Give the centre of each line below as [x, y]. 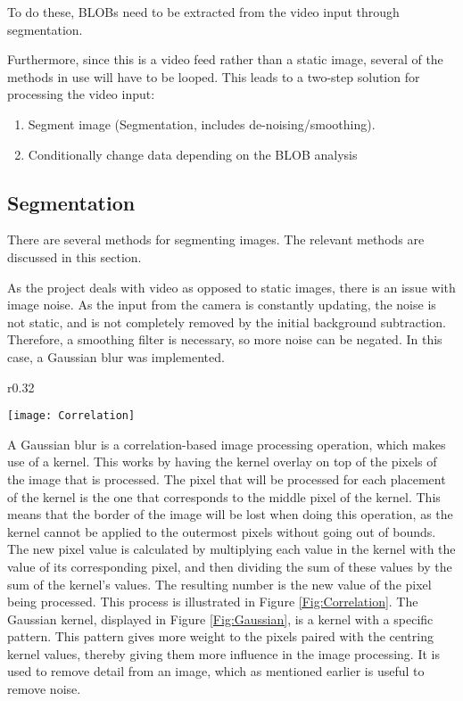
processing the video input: [81, 94]
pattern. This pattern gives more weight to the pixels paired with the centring [220, 636]
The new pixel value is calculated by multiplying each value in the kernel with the [231, 549]
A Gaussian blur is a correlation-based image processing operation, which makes [227, 444]
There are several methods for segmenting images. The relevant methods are [216, 239]
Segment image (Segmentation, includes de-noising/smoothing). [202, 124]
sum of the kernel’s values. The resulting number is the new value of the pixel [219, 584]
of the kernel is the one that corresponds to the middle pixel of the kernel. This [224, 496]
